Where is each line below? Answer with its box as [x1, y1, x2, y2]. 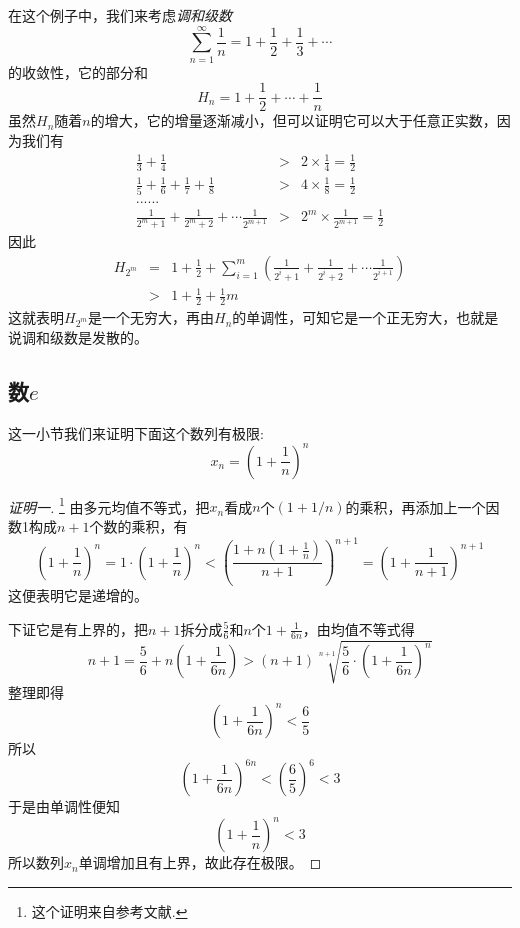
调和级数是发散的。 [21, 326, 148, 347]
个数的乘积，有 [89, 515, 188, 536]
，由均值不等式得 [302, 618, 415, 639]
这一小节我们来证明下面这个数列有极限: [8, 422, 264, 443]
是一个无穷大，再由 [88, 307, 215, 328]
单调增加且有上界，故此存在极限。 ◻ [78, 852, 322, 873]
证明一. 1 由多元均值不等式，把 [8, 493, 210, 517]
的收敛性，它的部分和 [8, 61, 148, 82]
